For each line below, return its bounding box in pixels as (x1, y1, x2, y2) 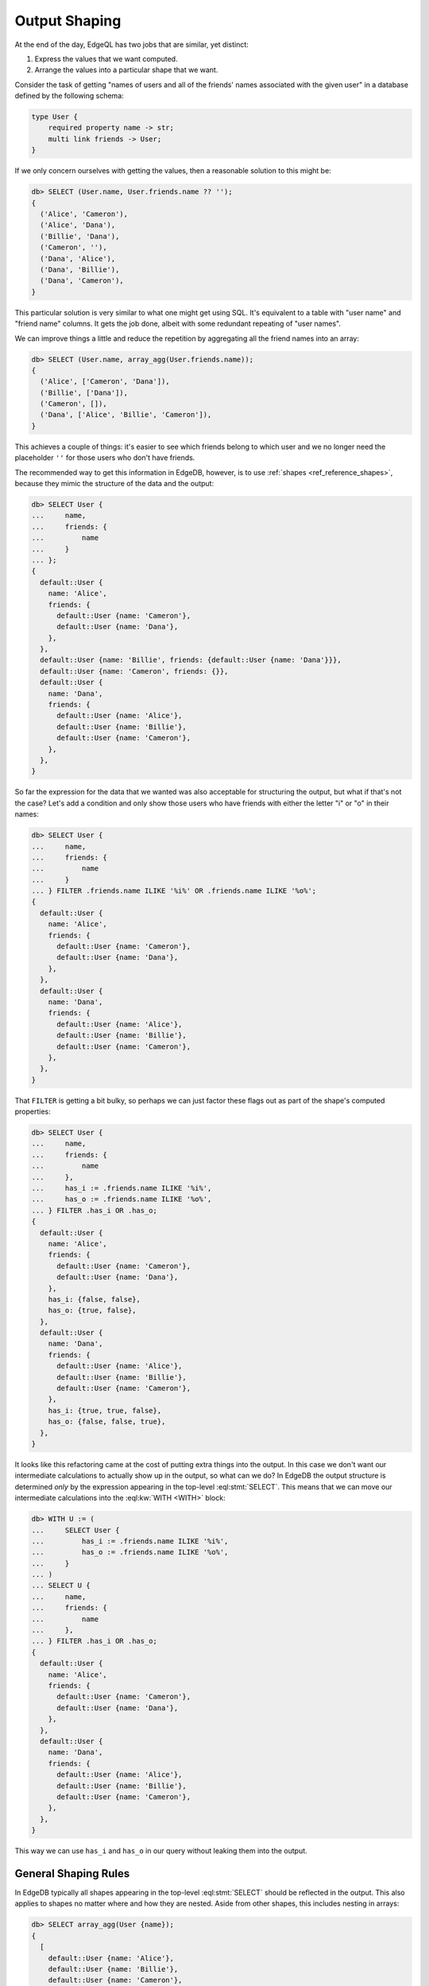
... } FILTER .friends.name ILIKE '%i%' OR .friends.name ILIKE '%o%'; (31, 887, 317, 895)
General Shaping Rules (14, 1867, 130, 1880)
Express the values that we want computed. (34, 54, 178, 64)
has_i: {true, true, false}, (48, 1406, 162, 1415)
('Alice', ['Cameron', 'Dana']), (40, 377, 170, 386)
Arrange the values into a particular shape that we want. (34, 65, 218, 75)
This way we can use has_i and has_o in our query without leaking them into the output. (14, 1846, 307, 1856)
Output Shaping (14, 12, 122, 29)
